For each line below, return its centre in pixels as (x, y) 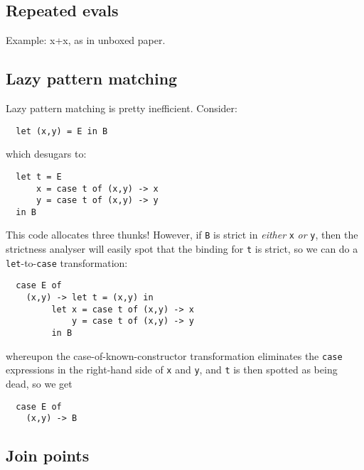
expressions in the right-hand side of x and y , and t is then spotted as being (172, 370)
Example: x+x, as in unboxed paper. (86, 40)
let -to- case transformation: (67, 262)
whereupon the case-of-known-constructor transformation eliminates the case (174, 355)
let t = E (39, 176)
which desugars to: (46, 154)
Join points (48, 455)
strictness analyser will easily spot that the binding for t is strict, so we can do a (182, 249)
